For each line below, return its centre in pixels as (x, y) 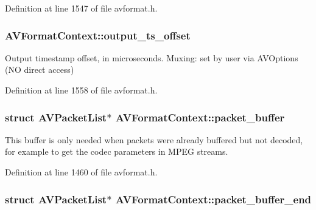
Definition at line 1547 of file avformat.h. (81, 8)
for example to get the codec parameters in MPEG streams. (117, 151)
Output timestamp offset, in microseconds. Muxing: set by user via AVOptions (152, 57)
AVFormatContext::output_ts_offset (98, 35)
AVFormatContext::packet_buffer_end (213, 199)
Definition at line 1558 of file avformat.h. (81, 90)
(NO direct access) (40, 69)
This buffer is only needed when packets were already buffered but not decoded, (154, 139)
